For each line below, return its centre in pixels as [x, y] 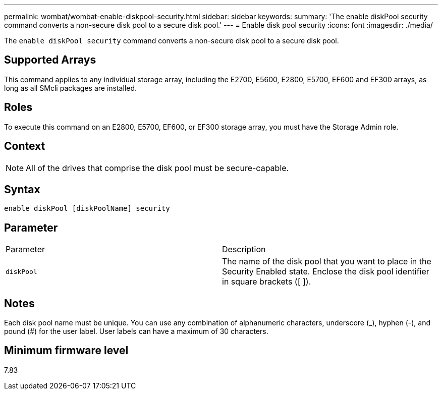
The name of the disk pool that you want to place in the [327, 262]
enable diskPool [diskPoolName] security [87, 209]
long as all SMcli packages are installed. [70, 88]
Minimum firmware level [66, 351]
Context [25, 146]
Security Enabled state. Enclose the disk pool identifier [326, 272]
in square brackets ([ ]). [267, 282]
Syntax [22, 189]
